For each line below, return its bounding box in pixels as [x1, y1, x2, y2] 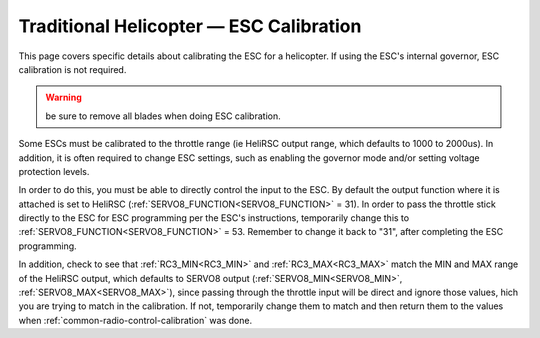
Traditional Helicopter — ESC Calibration [18, 15, 362, 37]
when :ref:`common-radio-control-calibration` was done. [18, 314, 253, 326]
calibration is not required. [18, 63, 127, 75]
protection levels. [18, 165, 90, 177]
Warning [45, 91, 82, 104]
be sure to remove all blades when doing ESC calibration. [45, 110, 281, 122]
